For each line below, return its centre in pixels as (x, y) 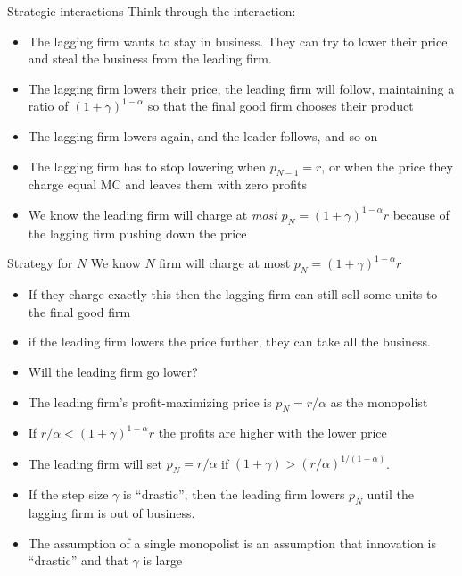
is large (163, 560)
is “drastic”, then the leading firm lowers (234, 494)
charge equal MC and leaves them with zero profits (167, 184)
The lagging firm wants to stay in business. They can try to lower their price (238, 41)
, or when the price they (387, 166)
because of (421, 214)
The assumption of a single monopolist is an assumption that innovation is (232, 543)
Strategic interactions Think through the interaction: (152, 11)
